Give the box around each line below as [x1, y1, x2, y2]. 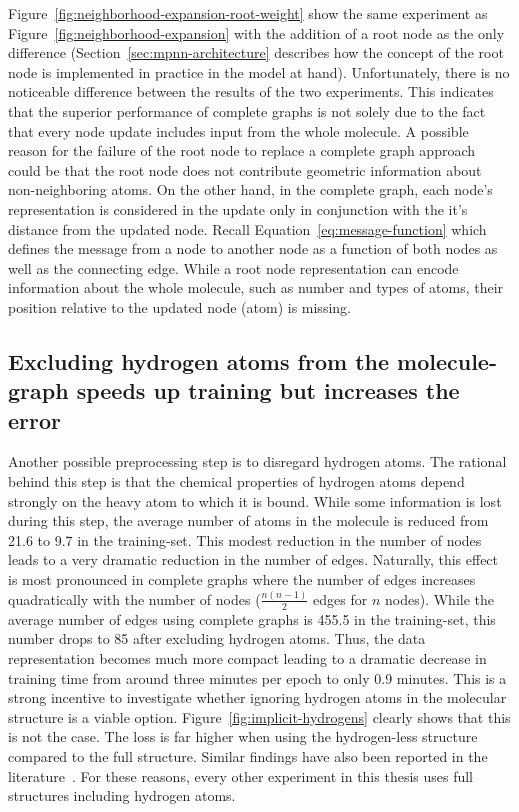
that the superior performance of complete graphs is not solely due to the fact [8, 100, 486, 121]
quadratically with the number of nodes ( [8, 588, 261, 609]
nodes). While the [385, 588, 494, 609]
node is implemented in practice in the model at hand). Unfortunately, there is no [8, 61, 510, 82]
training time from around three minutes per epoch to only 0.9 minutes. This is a [8, 667, 507, 688]
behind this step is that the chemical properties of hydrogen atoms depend [8, 471, 465, 492]
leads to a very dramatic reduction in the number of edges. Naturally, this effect [8, 549, 499, 570]
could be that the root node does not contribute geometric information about [8, 159, 482, 180]
